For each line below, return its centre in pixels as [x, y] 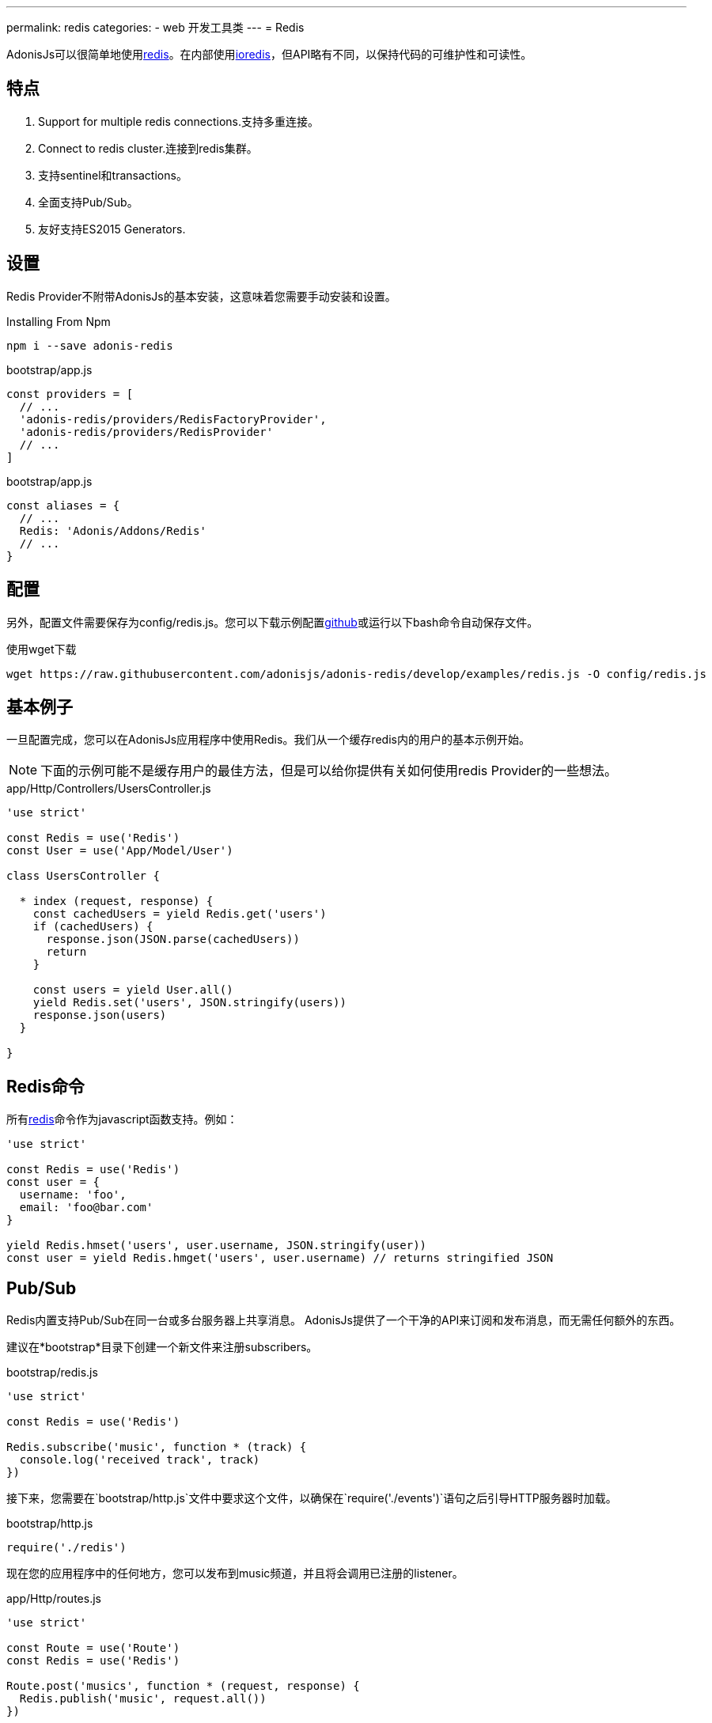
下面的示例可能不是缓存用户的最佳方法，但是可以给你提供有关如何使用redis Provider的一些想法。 [329, 771]
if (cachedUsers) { [93, 927]
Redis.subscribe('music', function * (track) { [157, 1447]
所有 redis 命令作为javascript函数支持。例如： [122, 1119]
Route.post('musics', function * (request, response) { [183, 1686]
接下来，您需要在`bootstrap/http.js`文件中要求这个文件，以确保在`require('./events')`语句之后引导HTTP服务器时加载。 [312, 1498]
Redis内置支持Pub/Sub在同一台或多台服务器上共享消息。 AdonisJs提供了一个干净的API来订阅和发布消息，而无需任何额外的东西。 [344, 1320]
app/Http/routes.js [54, 1599]
